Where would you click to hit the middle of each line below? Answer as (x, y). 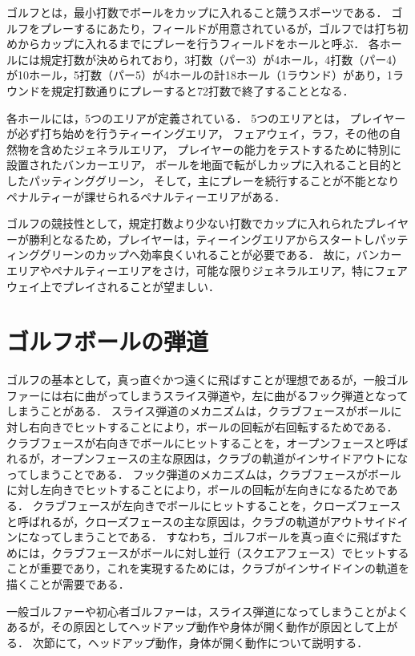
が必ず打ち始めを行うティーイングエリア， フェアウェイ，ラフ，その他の (198, 134)
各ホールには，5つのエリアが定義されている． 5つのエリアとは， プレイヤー (206, 117)
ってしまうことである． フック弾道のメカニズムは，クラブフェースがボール (204, 474)
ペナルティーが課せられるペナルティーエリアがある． (146, 196)
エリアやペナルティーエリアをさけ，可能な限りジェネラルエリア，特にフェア (207, 270)
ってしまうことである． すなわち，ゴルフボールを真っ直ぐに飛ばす (215, 537)
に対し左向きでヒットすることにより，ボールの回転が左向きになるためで (197, 490)
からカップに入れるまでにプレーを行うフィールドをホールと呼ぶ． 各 (198, 44)
